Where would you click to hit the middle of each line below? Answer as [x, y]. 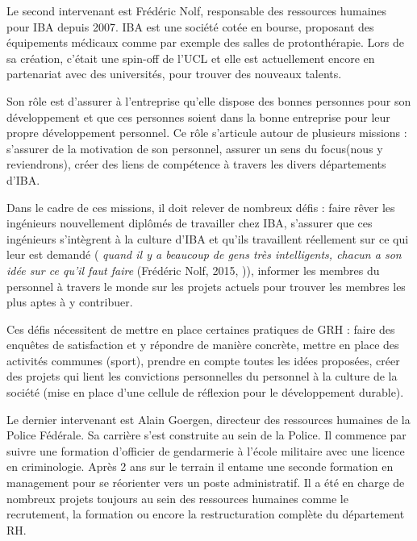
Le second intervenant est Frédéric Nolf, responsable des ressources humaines [197, 10]
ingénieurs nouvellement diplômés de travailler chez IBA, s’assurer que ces [190, 223]
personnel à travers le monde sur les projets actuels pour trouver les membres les [206, 286]
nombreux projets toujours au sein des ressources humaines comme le [177, 498]
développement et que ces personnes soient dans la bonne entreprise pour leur [198, 117]
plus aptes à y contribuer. [70, 302]
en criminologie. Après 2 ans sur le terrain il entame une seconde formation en [200, 466]
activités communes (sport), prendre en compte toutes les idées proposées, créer [203, 360]
